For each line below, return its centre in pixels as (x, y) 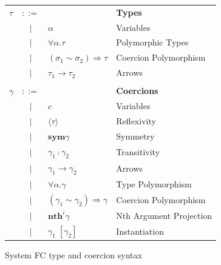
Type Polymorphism (154, 183)
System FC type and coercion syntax (73, 255)
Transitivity (138, 151)
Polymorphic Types (152, 42)
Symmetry (135, 136)
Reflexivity (136, 120)
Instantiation (140, 231)
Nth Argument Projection (164, 215)
